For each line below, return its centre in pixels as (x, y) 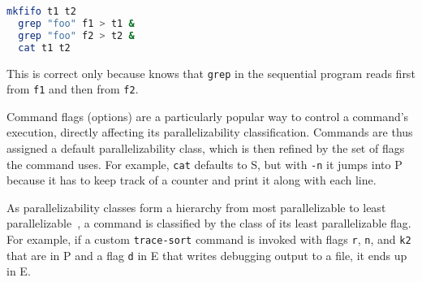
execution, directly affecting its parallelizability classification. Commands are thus (210, 132)
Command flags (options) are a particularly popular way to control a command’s (208, 116)
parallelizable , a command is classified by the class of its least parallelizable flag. (209, 223)
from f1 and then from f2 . (73, 89)
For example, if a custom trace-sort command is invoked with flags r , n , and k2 (209, 239)
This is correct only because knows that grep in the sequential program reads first (211, 73)
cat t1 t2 (44, 48)
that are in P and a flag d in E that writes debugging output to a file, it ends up (207, 255)
